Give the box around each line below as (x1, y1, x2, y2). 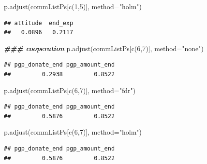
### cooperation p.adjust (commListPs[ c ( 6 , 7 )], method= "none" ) (4, 43, 204, 53)
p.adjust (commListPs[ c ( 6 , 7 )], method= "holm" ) (4, 127, 142, 137)
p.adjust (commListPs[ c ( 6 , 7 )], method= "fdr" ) (4, 85, 136, 95)
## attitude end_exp (4, 19, 74, 27)
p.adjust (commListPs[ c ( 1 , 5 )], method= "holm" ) (4, 1, 142, 11)
